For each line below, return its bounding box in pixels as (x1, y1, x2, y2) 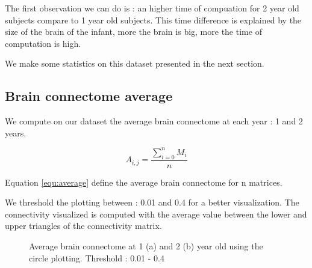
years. (5, 126, 27, 139)
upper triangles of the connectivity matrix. (5, 219, 162, 232)
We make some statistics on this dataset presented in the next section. (5, 57, 264, 70)
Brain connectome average (5, 87, 173, 105)
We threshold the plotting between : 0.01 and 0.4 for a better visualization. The (5, 196, 299, 209)
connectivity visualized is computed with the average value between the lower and (5, 207, 307, 220)
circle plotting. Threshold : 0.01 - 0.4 (29, 251, 164, 264)
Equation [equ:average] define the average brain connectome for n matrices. (5, 175, 282, 188)
